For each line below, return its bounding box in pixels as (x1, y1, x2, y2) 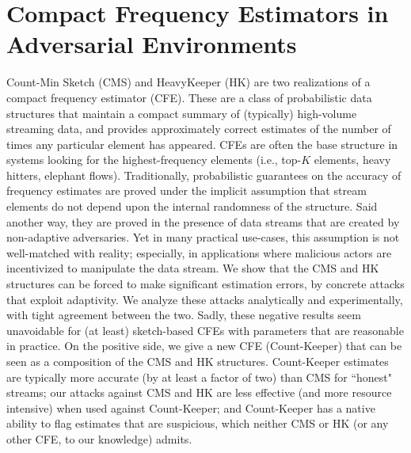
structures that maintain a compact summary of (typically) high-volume (6, 105, 357, 121)
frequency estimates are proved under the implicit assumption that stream (6, 182, 367, 199)
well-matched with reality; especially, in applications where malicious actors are (6, 244, 392, 261)
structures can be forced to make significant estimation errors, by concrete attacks (6, 276, 405, 292)
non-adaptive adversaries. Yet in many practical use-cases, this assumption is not (6, 229, 400, 246)
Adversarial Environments (6, 28, 297, 60)
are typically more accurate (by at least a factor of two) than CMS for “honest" (6, 368, 393, 385)
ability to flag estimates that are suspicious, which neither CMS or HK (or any (6, 415, 389, 432)
